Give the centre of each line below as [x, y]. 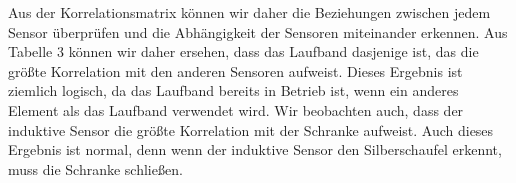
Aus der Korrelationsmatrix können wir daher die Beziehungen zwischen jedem [249, 12]
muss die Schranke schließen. [95, 168]
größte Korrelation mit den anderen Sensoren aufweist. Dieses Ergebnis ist [235, 70]
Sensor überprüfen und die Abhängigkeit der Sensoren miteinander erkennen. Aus [258, 31]
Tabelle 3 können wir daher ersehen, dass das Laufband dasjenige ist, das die [243, 51]
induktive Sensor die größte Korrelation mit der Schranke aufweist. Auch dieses [251, 129]
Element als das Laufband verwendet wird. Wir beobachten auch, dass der [236, 109]
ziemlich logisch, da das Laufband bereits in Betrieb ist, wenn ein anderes [233, 90]
